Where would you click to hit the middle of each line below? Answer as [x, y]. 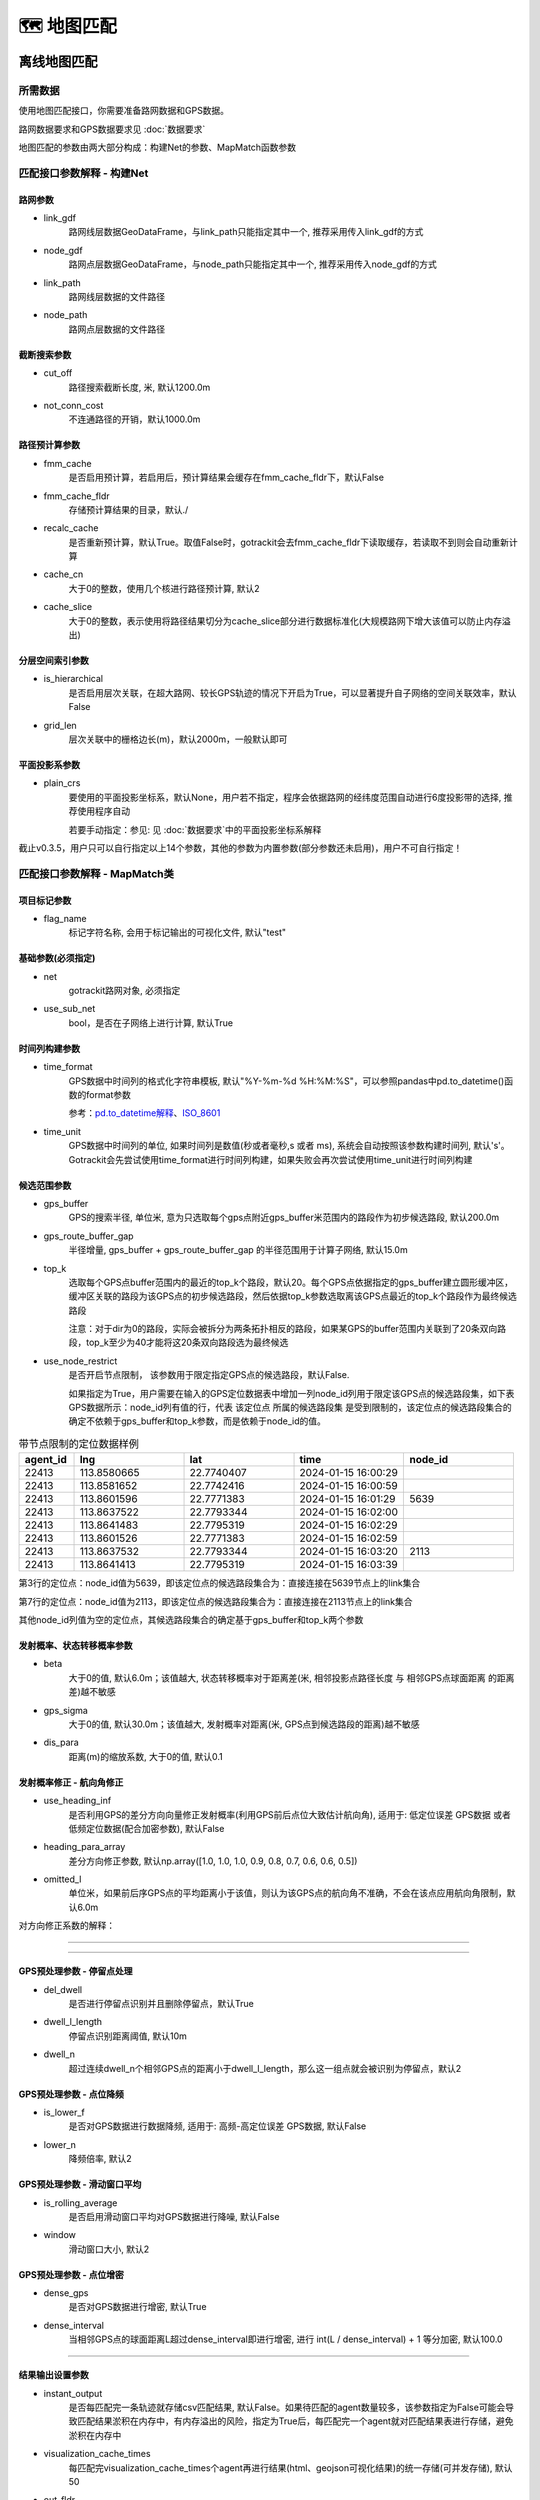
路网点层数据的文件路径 [116, 329]
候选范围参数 [45, 1185]
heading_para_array [84, 1847]
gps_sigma [66, 1710]
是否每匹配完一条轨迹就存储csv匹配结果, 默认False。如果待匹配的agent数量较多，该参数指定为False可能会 [287, 2407]
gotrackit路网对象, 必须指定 [124, 991]
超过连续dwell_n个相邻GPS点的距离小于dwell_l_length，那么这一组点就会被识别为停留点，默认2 [265, 2068]
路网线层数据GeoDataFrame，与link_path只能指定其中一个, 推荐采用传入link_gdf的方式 [246, 232]
